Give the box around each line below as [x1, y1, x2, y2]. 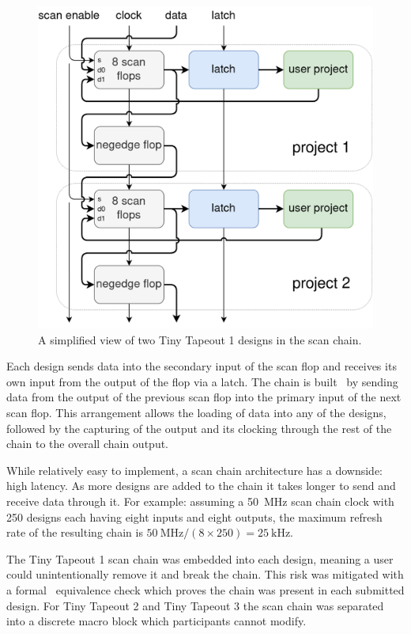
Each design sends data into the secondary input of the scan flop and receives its [6, 358, 397, 374]
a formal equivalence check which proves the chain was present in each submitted [6, 581, 405, 598]
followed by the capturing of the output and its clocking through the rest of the [6, 420, 392, 436]
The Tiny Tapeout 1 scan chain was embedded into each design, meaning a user [6, 550, 394, 567]
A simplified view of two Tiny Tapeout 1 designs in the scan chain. [38, 331, 362, 347]
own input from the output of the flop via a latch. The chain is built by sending [6, 373, 398, 389]
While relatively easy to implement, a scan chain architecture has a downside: [6, 461, 383, 478]
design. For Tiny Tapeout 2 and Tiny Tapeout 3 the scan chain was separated [6, 597, 384, 613]
